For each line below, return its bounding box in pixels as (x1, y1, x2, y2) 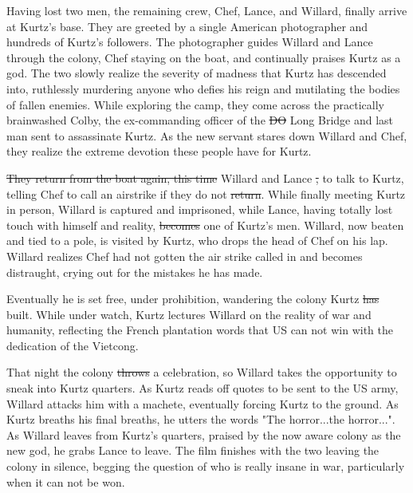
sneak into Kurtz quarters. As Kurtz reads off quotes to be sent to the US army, (6, 380, 399, 396)
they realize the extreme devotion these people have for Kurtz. (6, 143, 312, 160)
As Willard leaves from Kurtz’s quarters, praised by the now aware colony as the (6, 426, 401, 443)
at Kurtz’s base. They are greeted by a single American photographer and (6, 18, 368, 34)
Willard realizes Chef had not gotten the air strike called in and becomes (6, 247, 363, 264)
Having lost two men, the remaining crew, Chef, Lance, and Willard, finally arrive (6, 2, 407, 18)
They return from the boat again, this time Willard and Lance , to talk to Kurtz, (6, 169, 404, 186)
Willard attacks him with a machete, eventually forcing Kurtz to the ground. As (6, 395, 399, 412)
